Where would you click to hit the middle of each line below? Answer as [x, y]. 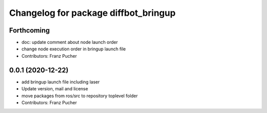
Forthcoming [29, 30]
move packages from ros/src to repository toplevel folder [80, 96]
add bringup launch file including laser [61, 82]
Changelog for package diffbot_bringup [92, 13]
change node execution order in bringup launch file [74, 49]
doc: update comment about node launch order [70, 42]
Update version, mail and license [55, 89]
